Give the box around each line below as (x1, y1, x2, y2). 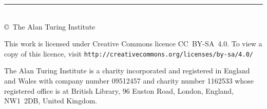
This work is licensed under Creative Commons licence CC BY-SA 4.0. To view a (4, 38, 262, 49)
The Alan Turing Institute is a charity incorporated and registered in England (4, 65, 250, 76)
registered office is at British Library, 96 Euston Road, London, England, (4, 85, 234, 96)
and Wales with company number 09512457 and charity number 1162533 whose (4, 75, 254, 86)
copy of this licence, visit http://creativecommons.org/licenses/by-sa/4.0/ (4, 48, 254, 59)
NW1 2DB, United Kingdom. (4, 95, 98, 106)
